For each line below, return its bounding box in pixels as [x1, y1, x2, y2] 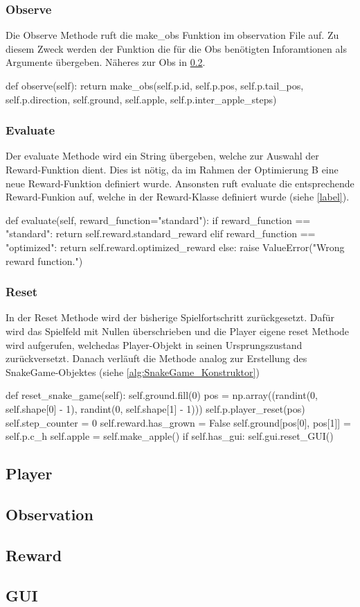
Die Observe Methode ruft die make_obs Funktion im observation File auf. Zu [6, 28, 339, 42]
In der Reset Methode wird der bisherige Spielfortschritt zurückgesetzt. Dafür [6, 310, 335, 325]
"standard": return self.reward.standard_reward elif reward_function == [6, 226, 316, 241]
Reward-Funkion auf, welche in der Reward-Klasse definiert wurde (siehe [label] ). [6, 189, 350, 204]
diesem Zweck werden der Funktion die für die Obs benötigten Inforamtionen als [6, 41, 347, 55]
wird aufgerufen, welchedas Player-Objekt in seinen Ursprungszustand [6, 337, 303, 352]
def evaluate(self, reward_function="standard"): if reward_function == [6, 212, 311, 227]
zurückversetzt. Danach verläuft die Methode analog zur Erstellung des [6, 351, 307, 366]
